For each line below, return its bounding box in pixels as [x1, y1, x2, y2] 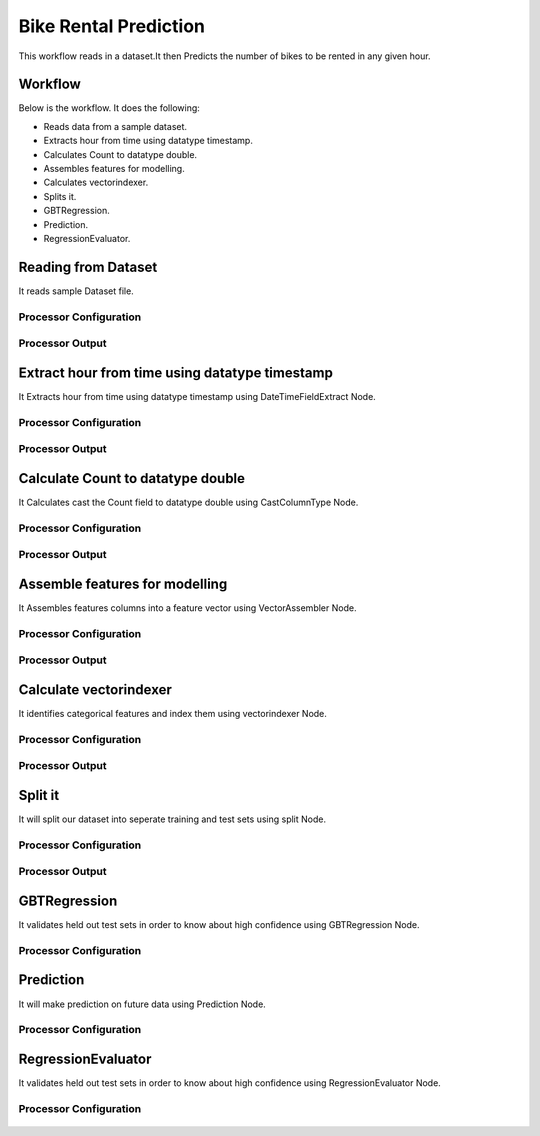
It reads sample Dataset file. [18, 285, 134, 297]
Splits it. [43, 190, 77, 202]
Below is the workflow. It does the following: [18, 102, 200, 114]
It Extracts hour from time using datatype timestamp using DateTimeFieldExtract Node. [18, 390, 377, 402]
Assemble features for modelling [18, 575, 228, 592]
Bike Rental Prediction [18, 15, 205, 37]
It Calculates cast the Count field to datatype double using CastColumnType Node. [18, 496, 359, 508]
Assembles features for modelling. [43, 163, 185, 175]
